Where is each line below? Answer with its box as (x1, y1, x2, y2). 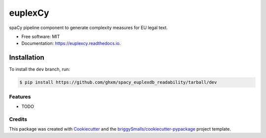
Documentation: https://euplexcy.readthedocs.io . (21, 40, 121, 46)
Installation (9, 53, 44, 62)
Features (9, 93, 31, 100)
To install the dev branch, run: (9, 67, 70, 72)
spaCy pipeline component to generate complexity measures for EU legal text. (9, 25, 168, 31)
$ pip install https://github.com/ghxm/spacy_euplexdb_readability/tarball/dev (19, 79, 217, 85)
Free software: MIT (21, 34, 60, 39)
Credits (9, 116, 27, 123)
